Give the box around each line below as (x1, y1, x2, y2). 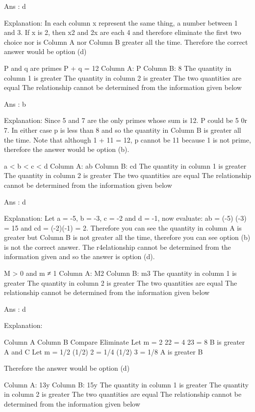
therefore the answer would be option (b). (4, 144, 129, 154)
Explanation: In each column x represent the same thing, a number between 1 (4, 17, 238, 28)
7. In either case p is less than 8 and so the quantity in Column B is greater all (4, 124, 241, 135)
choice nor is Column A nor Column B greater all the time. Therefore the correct (4, 36, 248, 47)
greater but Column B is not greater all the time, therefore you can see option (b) (4, 232, 251, 242)
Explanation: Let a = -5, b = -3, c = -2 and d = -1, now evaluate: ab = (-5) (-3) (4, 213, 247, 223)
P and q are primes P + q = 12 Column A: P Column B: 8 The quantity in (4, 62, 231, 73)
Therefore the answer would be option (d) (4, 363, 130, 373)
